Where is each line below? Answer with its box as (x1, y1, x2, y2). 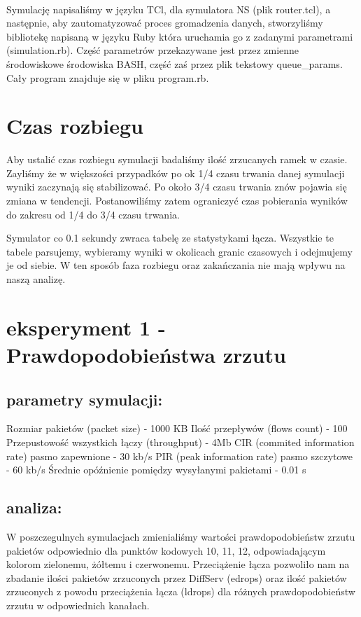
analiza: (6, 497, 62, 518)
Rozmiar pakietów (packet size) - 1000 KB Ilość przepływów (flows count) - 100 (6, 421, 348, 436)
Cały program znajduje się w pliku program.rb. (6, 70, 209, 85)
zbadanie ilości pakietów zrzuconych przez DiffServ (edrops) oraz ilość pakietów (6, 570, 347, 585)
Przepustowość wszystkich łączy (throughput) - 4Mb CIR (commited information (6, 434, 355, 449)
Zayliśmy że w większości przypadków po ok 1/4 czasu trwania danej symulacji (6, 165, 345, 180)
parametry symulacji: (6, 388, 163, 410)
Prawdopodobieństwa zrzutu (6, 340, 286, 368)
